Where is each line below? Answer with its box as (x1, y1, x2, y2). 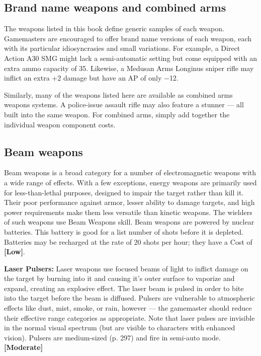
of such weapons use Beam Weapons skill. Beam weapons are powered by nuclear (4, 217, 254, 227)
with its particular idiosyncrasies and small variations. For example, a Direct (4, 43, 240, 53)
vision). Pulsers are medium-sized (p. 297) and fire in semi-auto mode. (4, 332, 221, 342)
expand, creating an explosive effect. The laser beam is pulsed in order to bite (4, 282, 244, 293)
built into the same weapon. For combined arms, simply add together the (4, 109, 230, 119)
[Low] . (4, 246, 25, 257)
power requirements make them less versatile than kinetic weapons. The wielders (4, 206, 252, 217)
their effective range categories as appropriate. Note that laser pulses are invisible (4, 312, 255, 323)
